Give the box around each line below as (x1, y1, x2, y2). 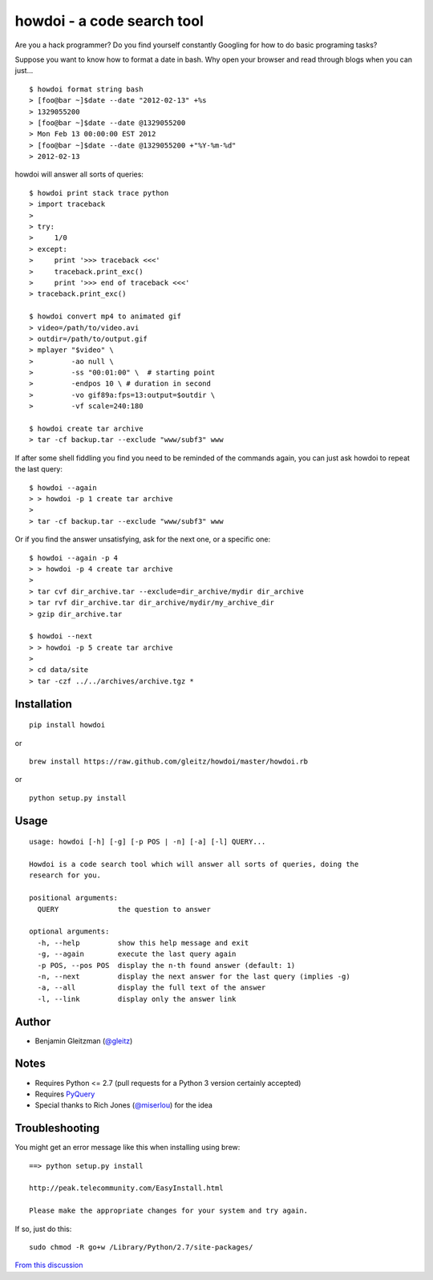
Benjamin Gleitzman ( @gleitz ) (34, 1035, 133, 1046)
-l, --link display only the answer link (37, 994, 237, 1003)
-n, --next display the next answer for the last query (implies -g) (37, 971, 350, 981)
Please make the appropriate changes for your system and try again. (29, 1206, 309, 1215)
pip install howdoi (29, 720, 106, 730)
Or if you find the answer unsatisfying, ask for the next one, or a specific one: (14, 534, 271, 545)
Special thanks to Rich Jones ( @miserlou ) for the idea (34, 1100, 212, 1110)
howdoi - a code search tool (14, 12, 204, 30)
